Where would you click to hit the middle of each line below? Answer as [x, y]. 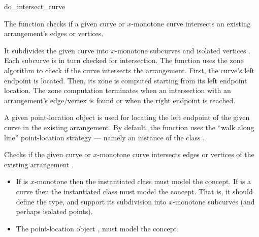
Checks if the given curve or [47, 154]
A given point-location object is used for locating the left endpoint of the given [127, 117]
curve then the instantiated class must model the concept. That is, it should [134, 191]
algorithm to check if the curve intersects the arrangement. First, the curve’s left [129, 70]
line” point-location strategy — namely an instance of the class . [105, 137]
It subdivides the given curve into [56, 50]
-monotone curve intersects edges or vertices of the [176, 154]
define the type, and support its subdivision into [91, 201]
